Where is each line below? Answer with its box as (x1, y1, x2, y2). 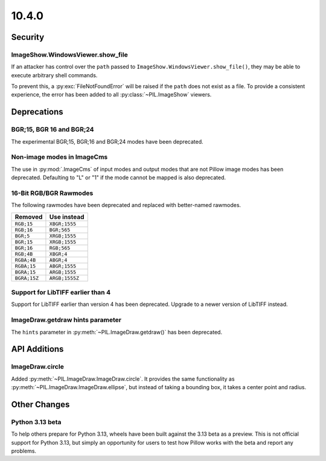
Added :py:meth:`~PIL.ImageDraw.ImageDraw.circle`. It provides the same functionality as (11, 375, 235, 383)
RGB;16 (14, 226, 33, 233)
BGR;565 (49, 226, 71, 233)
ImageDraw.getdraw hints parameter (11, 316, 122, 324)
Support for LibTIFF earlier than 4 (11, 288, 111, 297)
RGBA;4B (14, 256, 36, 263)
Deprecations (11, 107, 63, 117)
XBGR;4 (49, 250, 68, 257)
